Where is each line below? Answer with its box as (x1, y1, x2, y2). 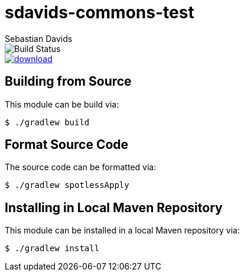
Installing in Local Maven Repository (5, 200, 223, 215)
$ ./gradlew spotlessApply (5, 180, 129, 190)
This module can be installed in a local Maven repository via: (5, 225, 240, 236)
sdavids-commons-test (5, 2, 194, 22)
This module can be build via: (5, 99, 119, 109)
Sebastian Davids (5, 33, 73, 44)
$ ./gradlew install (5, 243, 100, 254)
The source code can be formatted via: (5, 162, 157, 173)
